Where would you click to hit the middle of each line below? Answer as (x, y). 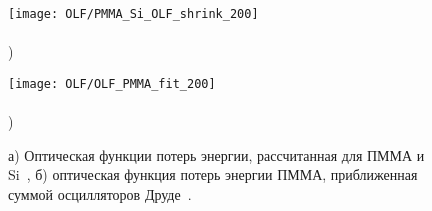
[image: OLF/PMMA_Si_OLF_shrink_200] (133, 14)
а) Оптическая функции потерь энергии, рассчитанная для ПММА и (216, 154)
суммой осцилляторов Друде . (100, 193)
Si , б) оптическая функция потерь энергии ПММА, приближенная (213, 174)
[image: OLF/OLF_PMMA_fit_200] (112, 83)
